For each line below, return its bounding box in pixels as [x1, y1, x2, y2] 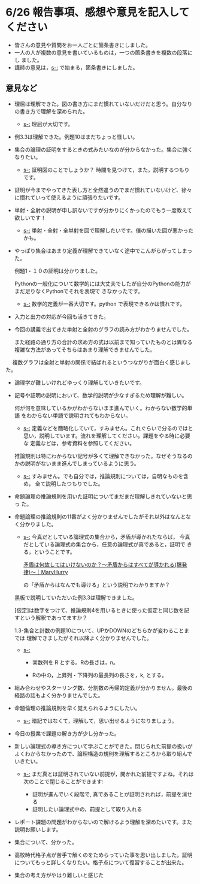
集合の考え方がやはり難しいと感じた [14, 871, 104, 879]
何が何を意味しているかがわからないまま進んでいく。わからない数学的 [14, 404, 187, 411]
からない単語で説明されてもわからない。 [31, 412, 131, 419]
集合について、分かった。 [14, 838, 77, 846]
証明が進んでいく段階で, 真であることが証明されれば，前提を [32, 791, 182, 798]
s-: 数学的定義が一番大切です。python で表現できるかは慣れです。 [23, 300, 186, 307]
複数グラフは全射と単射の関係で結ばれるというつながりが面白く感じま [12, 358, 186, 366]
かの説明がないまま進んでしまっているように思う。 [14, 460, 140, 467]
